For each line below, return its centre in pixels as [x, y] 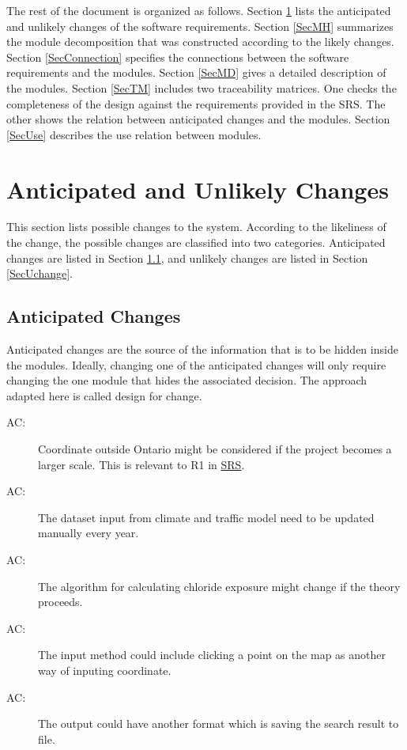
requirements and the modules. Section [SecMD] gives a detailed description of [196, 72]
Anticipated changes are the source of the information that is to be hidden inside [202, 349]
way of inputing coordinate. [105, 670]
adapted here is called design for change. [104, 395]
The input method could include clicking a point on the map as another [212, 655]
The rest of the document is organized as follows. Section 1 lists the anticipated [199, 10]
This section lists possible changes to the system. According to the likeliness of [196, 227]
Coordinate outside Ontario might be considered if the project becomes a [215, 449]
